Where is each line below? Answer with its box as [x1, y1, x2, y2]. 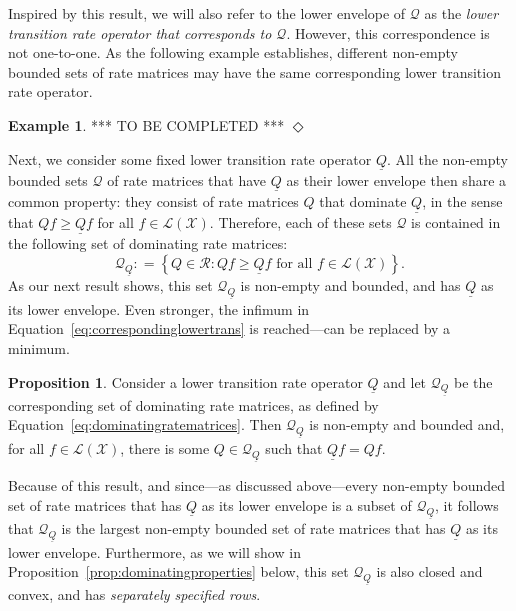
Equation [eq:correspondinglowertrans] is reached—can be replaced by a [8, 318, 451, 339]
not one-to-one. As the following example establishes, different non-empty [8, 42, 458, 63]
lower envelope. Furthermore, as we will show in [8, 541, 301, 562]
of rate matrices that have [107, 169, 267, 190]
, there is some [120, 437, 210, 458]
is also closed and [376, 561, 483, 582]
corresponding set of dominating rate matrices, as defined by [8, 394, 379, 415]
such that [265, 437, 323, 458]
